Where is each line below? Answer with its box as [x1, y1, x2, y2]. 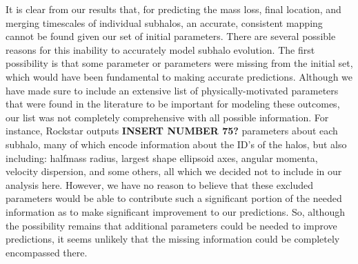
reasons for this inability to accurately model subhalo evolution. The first [6, 42, 315, 57]
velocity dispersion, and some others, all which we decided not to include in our [6, 164, 342, 179]
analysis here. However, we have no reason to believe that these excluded [6, 177, 314, 192]
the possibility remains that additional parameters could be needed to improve [6, 218, 337, 232]
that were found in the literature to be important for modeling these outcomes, [6, 97, 340, 111]
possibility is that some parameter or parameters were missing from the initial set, [6, 56, 353, 70]
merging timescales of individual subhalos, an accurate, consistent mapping [6, 15, 323, 30]
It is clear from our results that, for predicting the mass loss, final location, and [6, 2, 341, 16]
